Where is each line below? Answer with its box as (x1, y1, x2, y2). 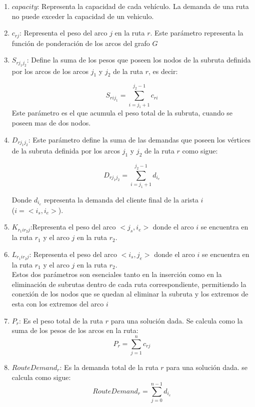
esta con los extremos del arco (11, 298, 104, 309)
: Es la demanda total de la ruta (59, 361, 158, 372)
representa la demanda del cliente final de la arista (43, 194, 198, 204)
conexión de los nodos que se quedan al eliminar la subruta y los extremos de (11, 288, 248, 299)
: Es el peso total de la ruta (19, 315, 103, 325)
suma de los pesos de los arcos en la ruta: (11, 325, 138, 335)
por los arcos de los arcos (11, 65, 89, 76)
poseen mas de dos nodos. (11, 117, 91, 128)
